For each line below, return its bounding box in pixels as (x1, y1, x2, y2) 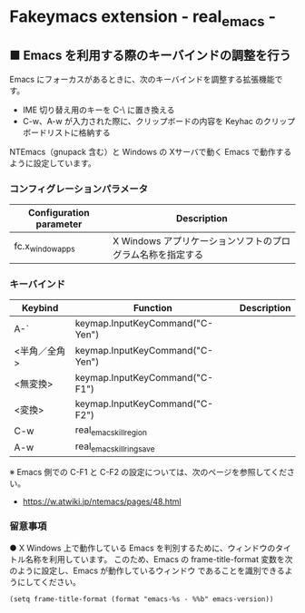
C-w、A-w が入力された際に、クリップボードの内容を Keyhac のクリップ (22, 115, 296, 126)
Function (133, 302, 172, 315)
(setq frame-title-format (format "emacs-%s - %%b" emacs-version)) (9, 594, 274, 604)
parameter (35, 218, 83, 230)
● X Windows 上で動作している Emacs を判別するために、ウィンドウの (9, 542, 276, 553)
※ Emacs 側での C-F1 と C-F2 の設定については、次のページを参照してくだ (9, 466, 288, 477)
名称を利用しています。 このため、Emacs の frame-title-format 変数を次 (25, 553, 293, 564)
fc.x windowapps (14, 240, 75, 255)
